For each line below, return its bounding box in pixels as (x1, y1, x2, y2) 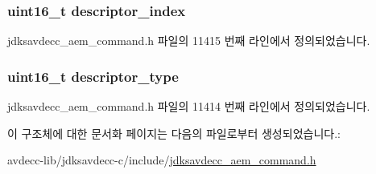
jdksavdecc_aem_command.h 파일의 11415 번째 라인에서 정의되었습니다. (7, 32, 370, 49)
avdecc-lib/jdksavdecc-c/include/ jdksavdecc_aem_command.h (7, 152, 316, 168)
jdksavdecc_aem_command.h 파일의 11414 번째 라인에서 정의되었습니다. (7, 98, 370, 115)
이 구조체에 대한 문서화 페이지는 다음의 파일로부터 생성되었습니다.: (7, 124, 341, 141)
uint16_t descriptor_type (7, 66, 179, 86)
